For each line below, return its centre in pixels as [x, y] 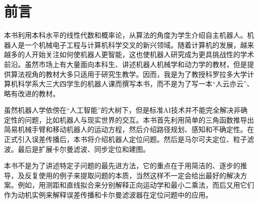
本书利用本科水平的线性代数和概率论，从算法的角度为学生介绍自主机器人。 [126, 35]
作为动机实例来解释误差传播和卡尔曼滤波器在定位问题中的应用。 [108, 195]
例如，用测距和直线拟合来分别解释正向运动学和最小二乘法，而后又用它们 [136, 185]
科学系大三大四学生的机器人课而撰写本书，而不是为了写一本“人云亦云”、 [136, 84]
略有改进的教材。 [32, 93]
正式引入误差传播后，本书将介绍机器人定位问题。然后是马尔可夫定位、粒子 [126, 139]
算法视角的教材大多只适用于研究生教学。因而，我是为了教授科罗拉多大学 [129, 74]
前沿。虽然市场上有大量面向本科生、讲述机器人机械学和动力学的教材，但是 [126, 64]
